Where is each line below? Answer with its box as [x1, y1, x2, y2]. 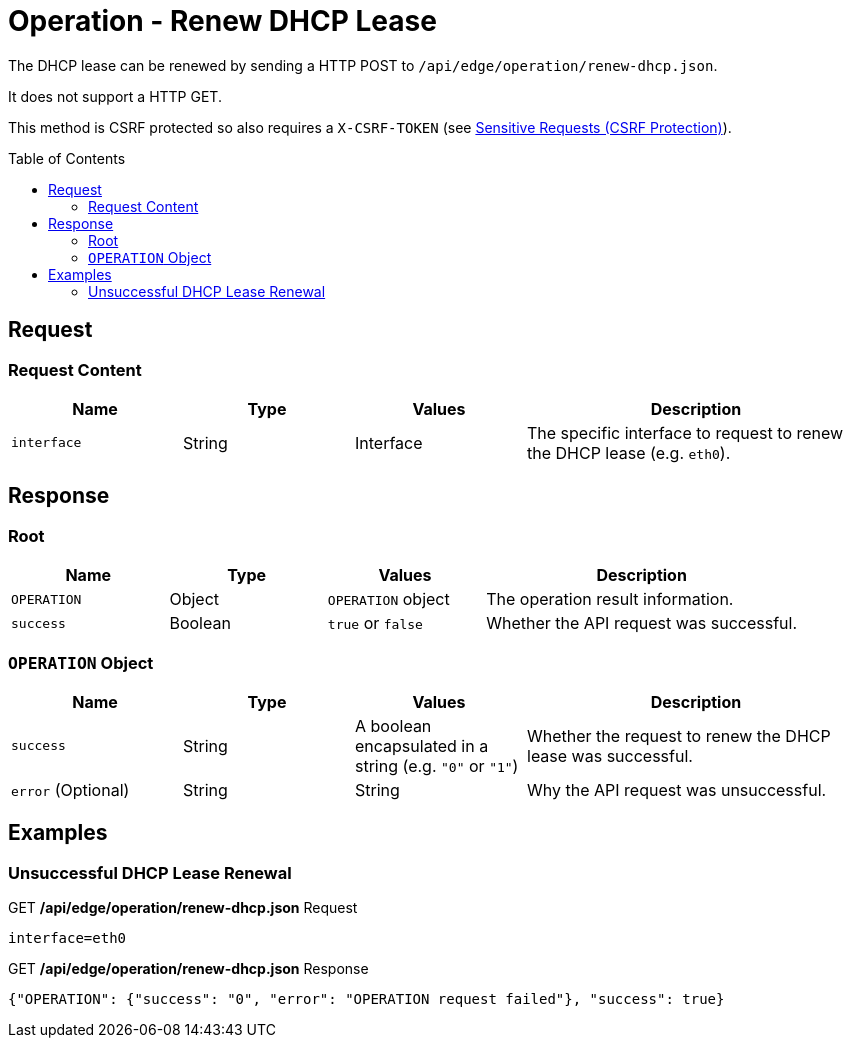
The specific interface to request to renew [527, 422, 844, 443]
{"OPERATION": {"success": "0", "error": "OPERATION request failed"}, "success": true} [8, 991, 725, 1008]
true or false [327, 613, 423, 634]
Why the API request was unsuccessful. [527, 779, 827, 800]
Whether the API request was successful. [486, 613, 798, 634]
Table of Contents [8, 149, 126, 167]
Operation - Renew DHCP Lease [8, 4, 437, 38]
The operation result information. [486, 589, 734, 610]
